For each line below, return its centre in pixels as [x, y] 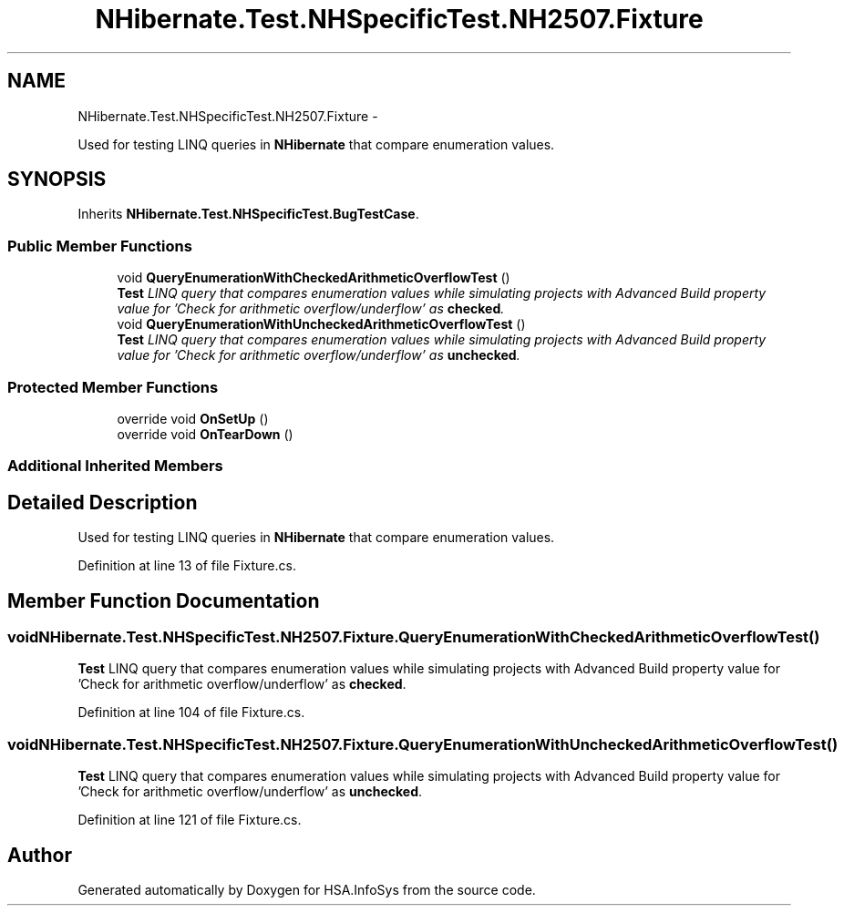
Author [40, 855]
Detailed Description [103, 502]
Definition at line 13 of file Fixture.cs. [187, 566]
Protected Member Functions [113, 387]
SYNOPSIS [57, 180]
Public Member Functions [100, 246]
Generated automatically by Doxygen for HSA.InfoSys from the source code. [307, 889]
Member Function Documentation [164, 600]
